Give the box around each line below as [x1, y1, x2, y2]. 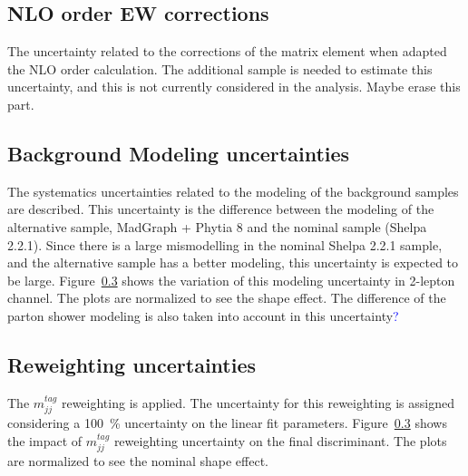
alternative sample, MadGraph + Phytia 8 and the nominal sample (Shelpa [7, 217, 427, 236]
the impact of [7, 431, 83, 450]
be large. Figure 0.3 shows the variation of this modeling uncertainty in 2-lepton [7, 270, 455, 289]
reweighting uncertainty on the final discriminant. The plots [113, 431, 447, 450]
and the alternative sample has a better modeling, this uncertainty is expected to [7, 253, 459, 272]
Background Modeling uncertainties [7, 139, 350, 167]
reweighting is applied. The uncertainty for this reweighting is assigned [61, 393, 454, 412]
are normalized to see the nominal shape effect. [7, 452, 268, 471]
